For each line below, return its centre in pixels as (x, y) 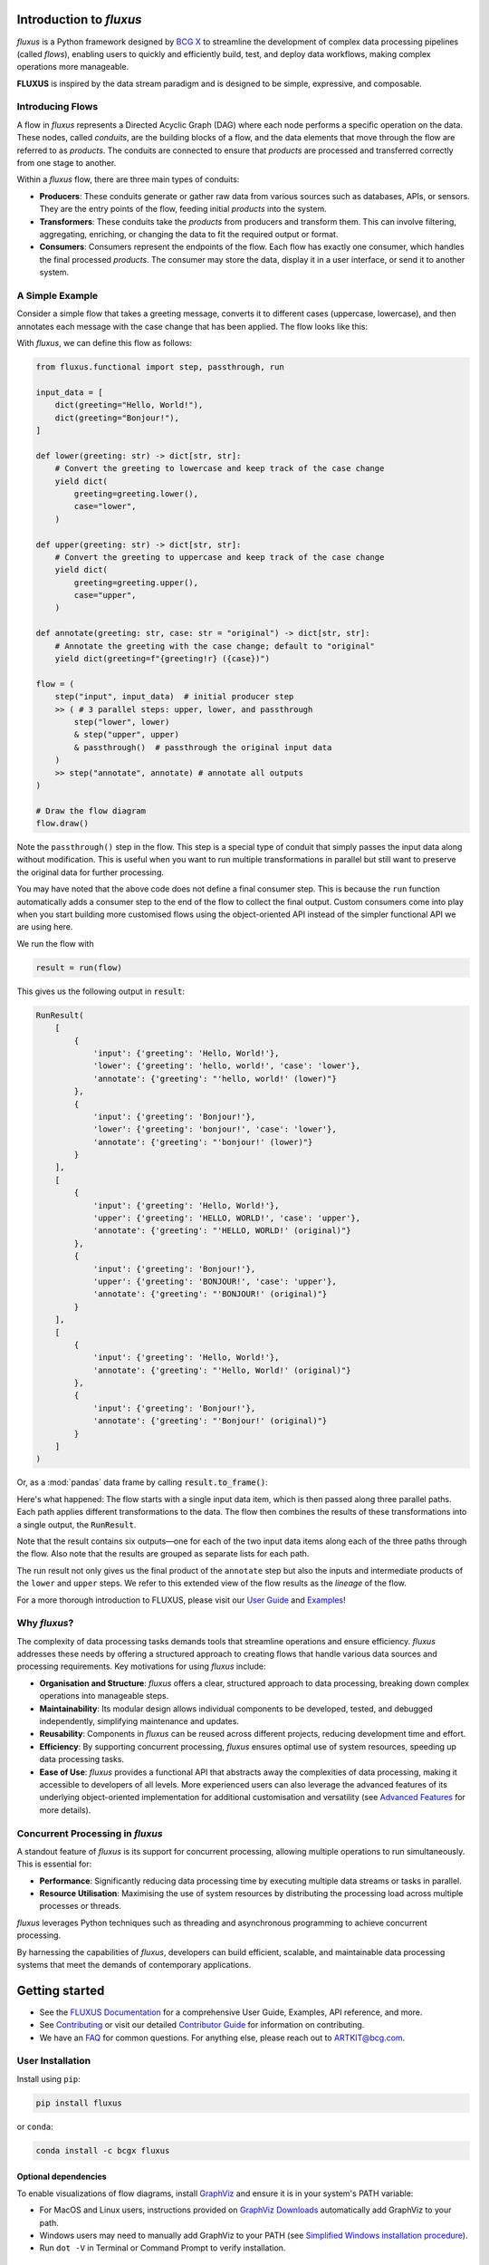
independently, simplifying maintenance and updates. (139, 1721)
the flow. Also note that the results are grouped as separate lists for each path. (163, 1554)
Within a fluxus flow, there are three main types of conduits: (128, 179)
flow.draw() (62, 824)
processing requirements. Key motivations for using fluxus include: (141, 1666)
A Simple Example (58, 295)
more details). (65, 1810)
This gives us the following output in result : (101, 991)
